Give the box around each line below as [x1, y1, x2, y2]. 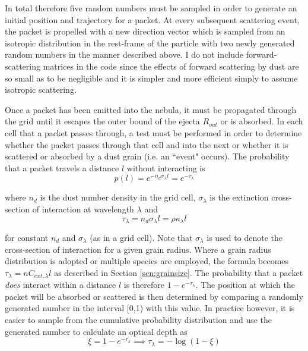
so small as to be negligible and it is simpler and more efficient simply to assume [5, 71, 298, 84]
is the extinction [209, 191, 269, 203]
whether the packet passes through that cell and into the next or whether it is [5, 138, 288, 151]
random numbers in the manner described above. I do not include [5, 48, 244, 61]
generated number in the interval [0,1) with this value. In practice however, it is [5, 302, 295, 314]
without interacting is [126, 161, 205, 174]
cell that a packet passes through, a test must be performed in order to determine [5, 126, 302, 139]
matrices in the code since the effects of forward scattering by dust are [43, 59, 299, 72]
